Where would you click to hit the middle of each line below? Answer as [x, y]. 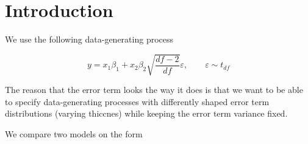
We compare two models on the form [74, 134]
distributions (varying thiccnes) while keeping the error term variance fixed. [146, 113]
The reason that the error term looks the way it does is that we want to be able [154, 90]
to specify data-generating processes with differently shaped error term [137, 101]
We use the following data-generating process [89, 39]
